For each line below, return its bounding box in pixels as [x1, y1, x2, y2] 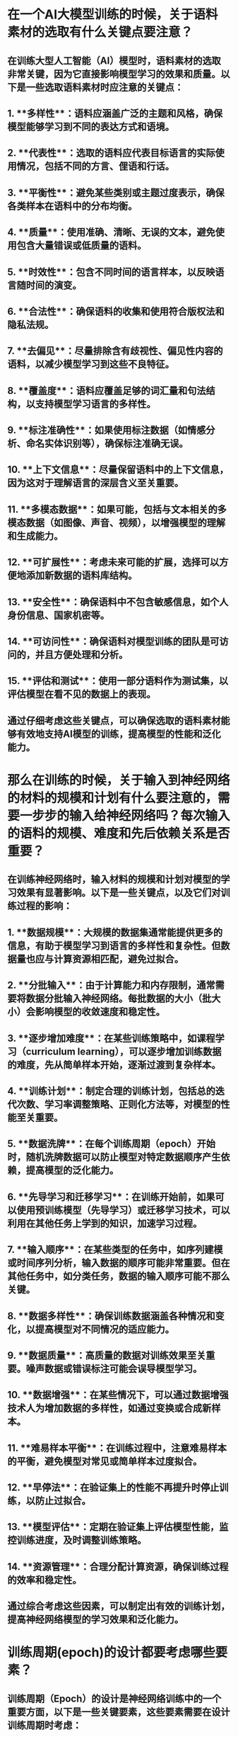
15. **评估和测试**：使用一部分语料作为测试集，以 [7, 675, 228, 687]
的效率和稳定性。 [7, 1574, 82, 1586]
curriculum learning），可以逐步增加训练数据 [25, 1045, 222, 1057]
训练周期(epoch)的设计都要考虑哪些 [7, 1645, 215, 1660]
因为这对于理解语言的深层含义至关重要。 [7, 477, 184, 489]
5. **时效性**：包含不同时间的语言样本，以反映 [7, 266, 215, 278]
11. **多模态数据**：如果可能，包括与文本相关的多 [7, 503, 227, 515]
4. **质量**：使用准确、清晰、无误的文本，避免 [7, 226, 215, 238]
